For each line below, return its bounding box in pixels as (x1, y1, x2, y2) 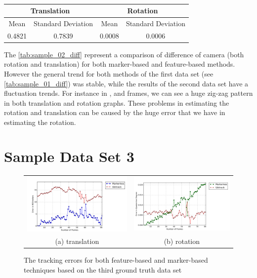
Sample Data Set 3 (4, 146, 134, 166)
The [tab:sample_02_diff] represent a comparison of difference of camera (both (4, 49, 244, 59)
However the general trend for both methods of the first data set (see (4, 68, 214, 79)
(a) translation (55, 236, 99, 246)
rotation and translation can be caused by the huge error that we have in (4, 107, 225, 118)
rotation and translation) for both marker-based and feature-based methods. (4, 59, 235, 69)
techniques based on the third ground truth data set (24, 264, 182, 275)
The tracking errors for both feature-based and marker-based (24, 255, 208, 265)
